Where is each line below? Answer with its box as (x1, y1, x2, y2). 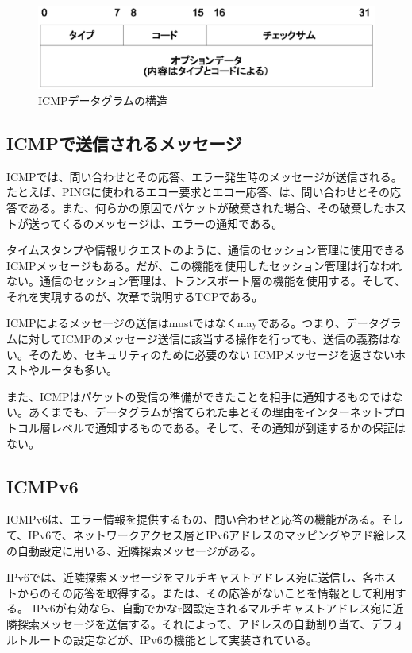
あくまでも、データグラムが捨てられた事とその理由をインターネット (28, 404, 383, 420)
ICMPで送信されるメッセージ (6, 130, 242, 155)
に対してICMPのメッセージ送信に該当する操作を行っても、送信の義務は (17, 330, 391, 347)
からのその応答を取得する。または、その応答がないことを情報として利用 (17, 584, 395, 601)
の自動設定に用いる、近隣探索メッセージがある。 (6, 542, 262, 558)
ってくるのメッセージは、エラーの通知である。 (39, 214, 283, 231)
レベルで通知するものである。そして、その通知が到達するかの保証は (50, 419, 406, 436)
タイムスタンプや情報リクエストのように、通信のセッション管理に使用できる (6, 241, 406, 258)
